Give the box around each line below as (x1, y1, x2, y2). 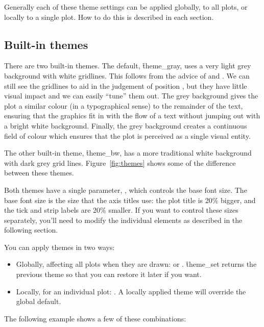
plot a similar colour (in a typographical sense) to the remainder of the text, (4, 100, 243, 111)
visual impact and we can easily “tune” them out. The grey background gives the (4, 90, 258, 101)
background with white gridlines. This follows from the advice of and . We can (4, 70, 250, 81)
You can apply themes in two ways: (4, 241, 115, 252)
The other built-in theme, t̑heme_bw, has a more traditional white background (4, 147, 252, 158)
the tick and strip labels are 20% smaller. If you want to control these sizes (4, 205, 238, 215)
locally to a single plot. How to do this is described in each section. (4, 11, 214, 22)
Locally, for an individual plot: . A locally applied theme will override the (16, 286, 246, 296)
